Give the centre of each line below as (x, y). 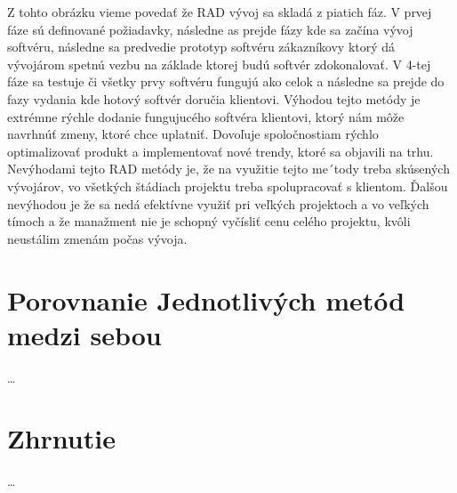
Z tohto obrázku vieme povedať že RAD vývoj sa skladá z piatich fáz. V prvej (220, 12)
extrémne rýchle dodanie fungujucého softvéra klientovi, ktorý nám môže (206, 116)
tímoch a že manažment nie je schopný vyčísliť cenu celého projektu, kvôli (209, 221)
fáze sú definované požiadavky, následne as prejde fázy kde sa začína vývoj (210, 29)
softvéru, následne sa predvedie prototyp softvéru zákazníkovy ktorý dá (201, 47)
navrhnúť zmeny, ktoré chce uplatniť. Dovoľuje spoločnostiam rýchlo (193, 134)
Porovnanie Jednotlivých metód (206, 299)
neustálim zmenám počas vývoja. (97, 238)
